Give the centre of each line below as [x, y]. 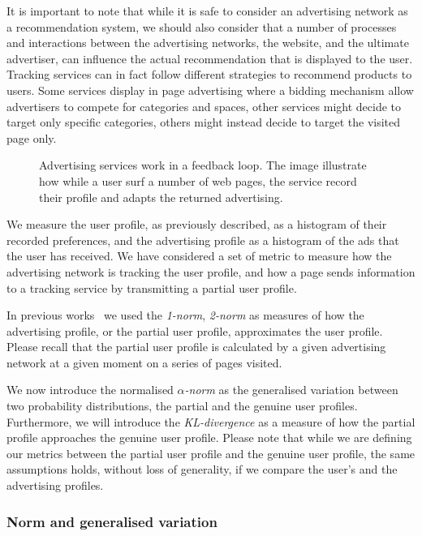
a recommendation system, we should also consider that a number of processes [202, 26]
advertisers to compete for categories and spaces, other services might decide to [204, 106]
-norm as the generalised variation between [291, 390]
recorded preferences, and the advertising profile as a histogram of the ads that [203, 240]
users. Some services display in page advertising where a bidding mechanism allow [210, 90]
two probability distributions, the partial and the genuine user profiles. [182, 406]
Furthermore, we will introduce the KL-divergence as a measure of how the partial [211, 421]
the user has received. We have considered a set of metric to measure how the [199, 256]
